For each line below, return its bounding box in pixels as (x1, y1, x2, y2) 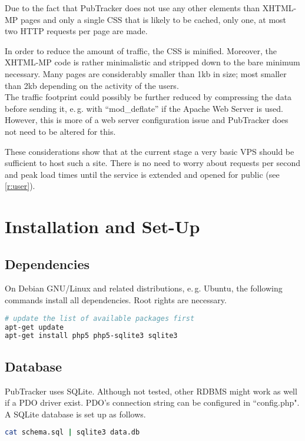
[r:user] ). (5, 180, 35, 192)
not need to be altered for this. (5, 125, 116, 137)
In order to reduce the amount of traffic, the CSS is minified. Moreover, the (5, 44, 277, 57)
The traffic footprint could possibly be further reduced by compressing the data (5, 91, 292, 103)
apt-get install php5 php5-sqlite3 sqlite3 (5, 331, 178, 340)
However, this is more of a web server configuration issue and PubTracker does (5, 114, 289, 126)
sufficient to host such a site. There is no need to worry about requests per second (5, 157, 301, 169)
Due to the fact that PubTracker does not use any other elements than (5, 2, 260, 14)
